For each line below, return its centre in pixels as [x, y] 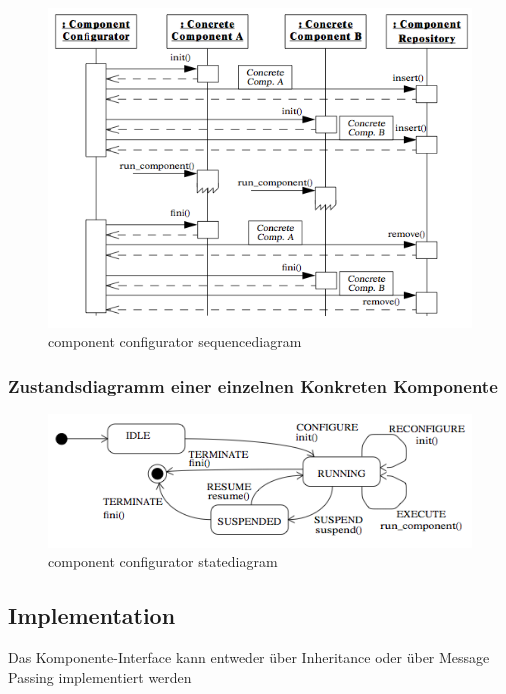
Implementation [92, 615]
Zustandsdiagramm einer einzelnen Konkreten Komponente [253, 385]
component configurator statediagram [163, 561]
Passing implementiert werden [100, 676]
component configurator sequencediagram [175, 341]
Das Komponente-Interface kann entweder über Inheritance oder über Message [249, 657]
